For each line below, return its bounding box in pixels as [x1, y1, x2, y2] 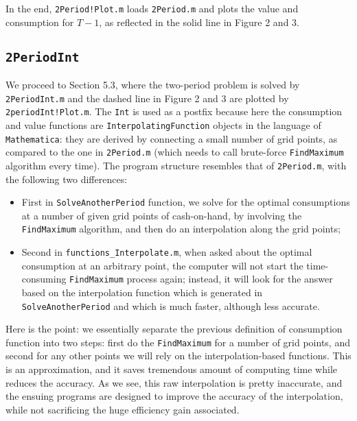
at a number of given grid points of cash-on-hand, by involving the [21, 208, 302, 222]
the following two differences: [5, 171, 128, 186]
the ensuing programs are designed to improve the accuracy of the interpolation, [5, 389, 343, 403]
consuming [21, 272, 67, 286]
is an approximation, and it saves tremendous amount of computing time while [5, 362, 337, 376]
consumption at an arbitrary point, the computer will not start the [21, 258, 303, 272]
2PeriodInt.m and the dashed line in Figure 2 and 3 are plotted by [5, 91, 289, 105]
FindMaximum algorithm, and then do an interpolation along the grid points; [21, 221, 341, 236]
